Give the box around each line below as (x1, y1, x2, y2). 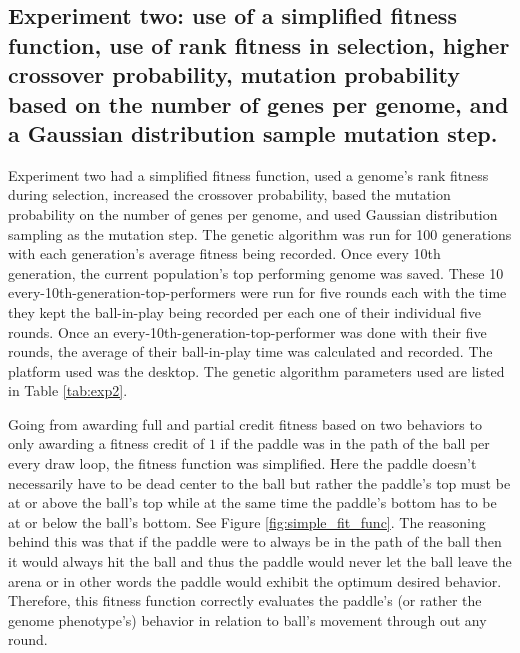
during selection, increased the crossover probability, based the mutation (8, 184, 451, 205)
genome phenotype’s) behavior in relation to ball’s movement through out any (8, 609, 487, 630)
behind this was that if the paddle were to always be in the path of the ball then (8, 531, 502, 552)
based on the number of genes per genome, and (8, 88, 509, 119)
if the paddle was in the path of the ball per (220, 433, 490, 454)
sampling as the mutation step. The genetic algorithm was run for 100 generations (8, 223, 512, 244)
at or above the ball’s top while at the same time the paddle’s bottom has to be (8, 492, 497, 513)
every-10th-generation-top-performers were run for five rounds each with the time (8, 282, 507, 303)
